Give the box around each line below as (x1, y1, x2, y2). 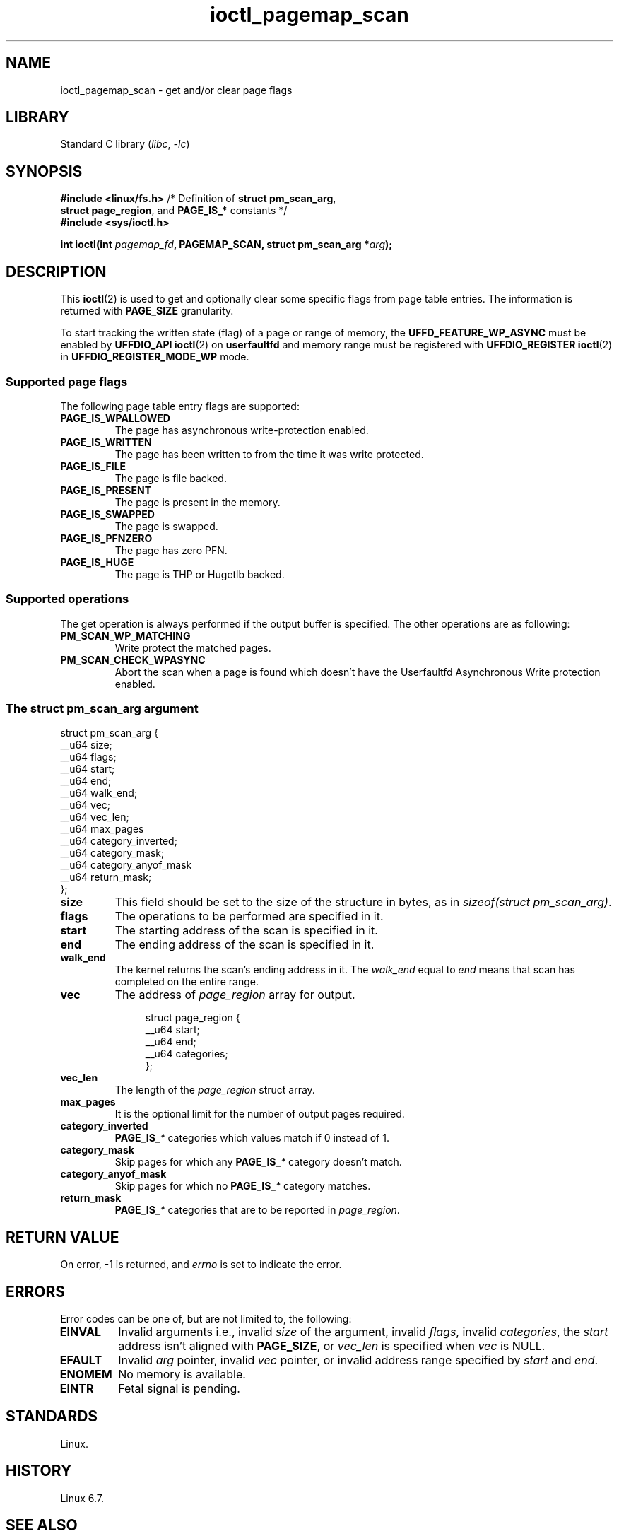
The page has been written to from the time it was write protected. (114, 447, 424, 460)
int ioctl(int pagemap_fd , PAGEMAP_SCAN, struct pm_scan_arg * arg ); (60, 238, 393, 251)
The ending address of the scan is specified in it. (114, 937, 375, 952)
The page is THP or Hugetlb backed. (114, 568, 285, 580)
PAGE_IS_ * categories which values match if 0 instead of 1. (114, 1132, 389, 1144)
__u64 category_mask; (60, 847, 165, 860)
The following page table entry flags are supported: (60, 399, 300, 412)
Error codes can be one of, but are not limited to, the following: (60, 1313, 352, 1325)
